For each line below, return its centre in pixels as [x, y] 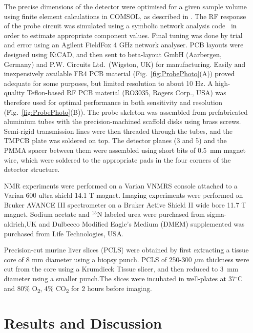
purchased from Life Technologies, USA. [64, 233]
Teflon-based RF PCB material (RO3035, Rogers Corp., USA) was [126, 93]
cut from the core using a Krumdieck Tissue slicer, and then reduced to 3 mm [121, 269]
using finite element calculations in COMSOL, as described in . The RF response [125, 16]
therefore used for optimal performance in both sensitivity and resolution [113, 102]
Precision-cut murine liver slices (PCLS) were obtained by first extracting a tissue [126, 250]
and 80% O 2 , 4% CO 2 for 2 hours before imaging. [78, 289]
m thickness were [223, 259]
